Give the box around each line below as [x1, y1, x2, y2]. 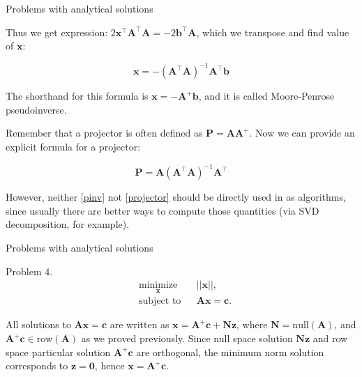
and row [312, 331, 348, 345]
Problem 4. [6, 263, 53, 278]
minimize [139, 280, 178, 291]
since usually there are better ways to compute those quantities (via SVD [6, 203, 319, 217]
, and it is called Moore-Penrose [198, 89, 335, 103]
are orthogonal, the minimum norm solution [136, 344, 324, 359]
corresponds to [6, 358, 68, 373]
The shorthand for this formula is [6, 89, 149, 103]
